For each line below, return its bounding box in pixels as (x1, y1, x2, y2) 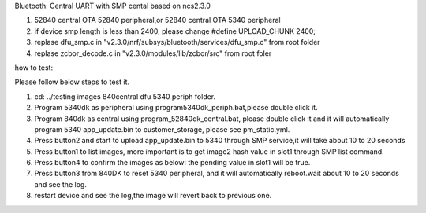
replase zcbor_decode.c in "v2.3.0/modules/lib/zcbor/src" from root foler (34, 48, 272, 58)
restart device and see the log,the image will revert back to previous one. (34, 191, 272, 200)
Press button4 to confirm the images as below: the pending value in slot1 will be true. (34, 158, 311, 167)
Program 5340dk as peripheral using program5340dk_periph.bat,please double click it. (34, 103, 319, 112)
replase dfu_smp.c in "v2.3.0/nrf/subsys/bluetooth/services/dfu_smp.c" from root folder (34, 38, 320, 47)
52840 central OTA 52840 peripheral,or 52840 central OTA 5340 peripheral (34, 16, 281, 25)
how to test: (14, 63, 54, 72)
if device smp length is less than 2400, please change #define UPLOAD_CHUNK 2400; (34, 26, 316, 35)
